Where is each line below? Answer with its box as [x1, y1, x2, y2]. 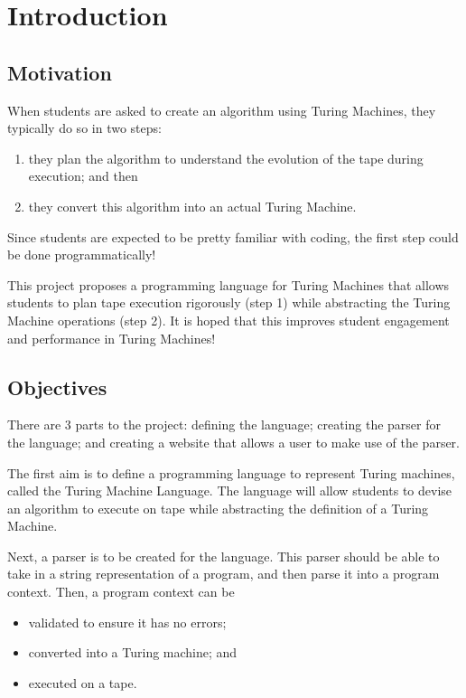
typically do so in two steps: [7, 118, 162, 137]
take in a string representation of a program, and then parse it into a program [7, 564, 440, 583]
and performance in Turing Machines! [7, 328, 216, 347]
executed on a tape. [28, 673, 137, 692]
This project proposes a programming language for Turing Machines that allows [7, 275, 450, 294]
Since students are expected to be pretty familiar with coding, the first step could [7, 227, 459, 246]
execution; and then [28, 166, 138, 185]
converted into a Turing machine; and [28, 643, 238, 662]
